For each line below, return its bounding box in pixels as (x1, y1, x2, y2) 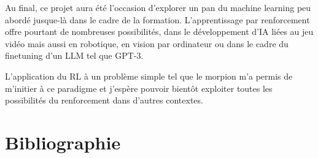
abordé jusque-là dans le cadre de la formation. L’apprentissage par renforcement (5, 13, 310, 26)
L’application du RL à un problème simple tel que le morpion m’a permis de (5, 69, 293, 82)
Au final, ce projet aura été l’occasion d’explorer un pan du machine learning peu (5, 1, 311, 13)
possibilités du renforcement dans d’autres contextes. (5, 94, 203, 107)
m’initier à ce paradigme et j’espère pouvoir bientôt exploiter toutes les (5, 81, 273, 94)
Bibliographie (5, 129, 121, 154)
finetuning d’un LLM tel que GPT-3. (5, 49, 144, 62)
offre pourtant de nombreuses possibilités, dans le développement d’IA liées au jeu (5, 25, 314, 38)
